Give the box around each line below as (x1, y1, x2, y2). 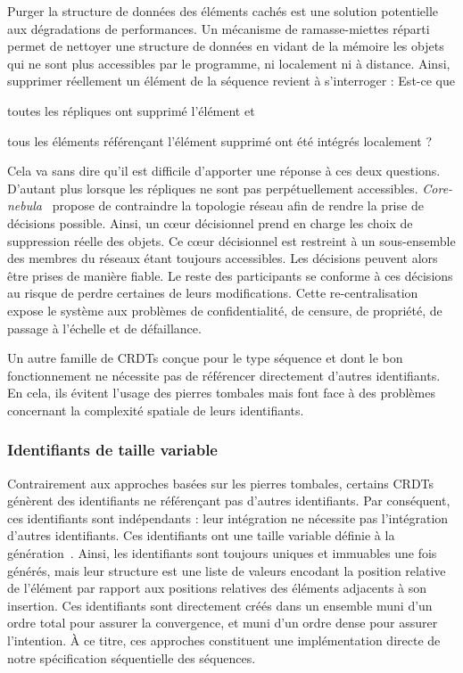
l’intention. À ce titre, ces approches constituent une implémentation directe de (7, 631, 441, 650)
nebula (7, 196, 43, 215)
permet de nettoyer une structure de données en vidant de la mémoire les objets (7, 37, 444, 55)
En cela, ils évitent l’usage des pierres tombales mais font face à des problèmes (7, 383, 435, 402)
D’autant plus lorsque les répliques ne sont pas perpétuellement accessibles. (7, 178, 418, 197)
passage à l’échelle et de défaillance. (7, 318, 202, 337)
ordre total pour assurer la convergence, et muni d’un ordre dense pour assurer (7, 613, 438, 632)
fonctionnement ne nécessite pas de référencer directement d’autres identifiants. (7, 365, 441, 384)
